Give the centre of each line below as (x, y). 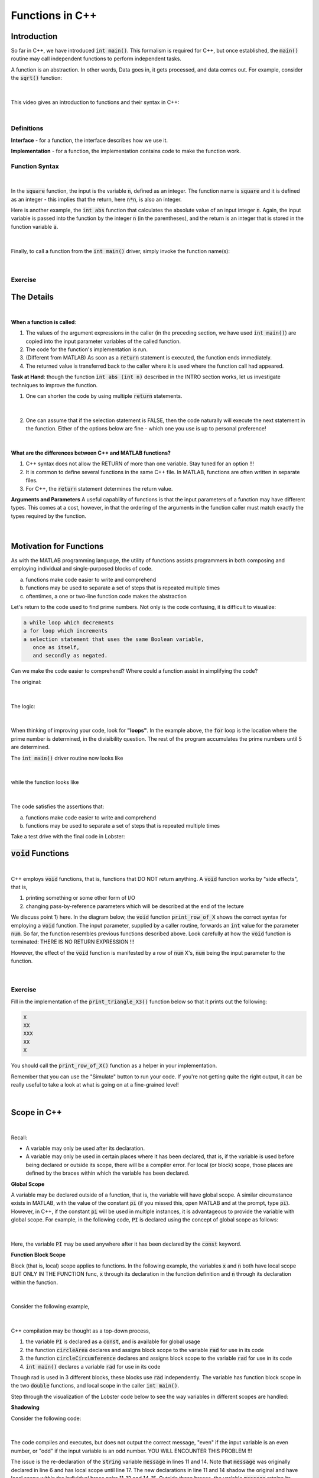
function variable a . (35, 226)
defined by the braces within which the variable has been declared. (108, 1173)
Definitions (27, 128)
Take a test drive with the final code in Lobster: (68, 837)
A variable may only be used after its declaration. (85, 1148)
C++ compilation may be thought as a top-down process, (81, 1331)
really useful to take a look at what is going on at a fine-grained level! (95, 1084)
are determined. (30, 747)
